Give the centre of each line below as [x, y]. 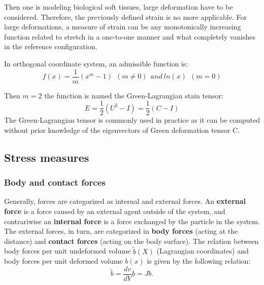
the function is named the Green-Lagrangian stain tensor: [134, 95]
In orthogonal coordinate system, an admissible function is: [96, 63]
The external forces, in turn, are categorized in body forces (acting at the [121, 231]
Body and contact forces [55, 182]
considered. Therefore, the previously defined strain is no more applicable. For [125, 16]
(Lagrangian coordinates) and [203, 251]
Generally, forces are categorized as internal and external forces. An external [125, 201]
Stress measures [47, 157]
